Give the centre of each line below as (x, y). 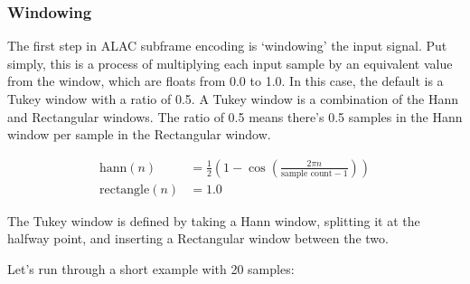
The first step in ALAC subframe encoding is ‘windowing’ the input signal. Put (227, 46)
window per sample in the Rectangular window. (139, 134)
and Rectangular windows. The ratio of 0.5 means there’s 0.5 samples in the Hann (235, 116)
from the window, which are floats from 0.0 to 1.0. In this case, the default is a (226, 81)
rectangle (124, 189)
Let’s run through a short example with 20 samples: (151, 269)
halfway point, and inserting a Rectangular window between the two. (198, 238)
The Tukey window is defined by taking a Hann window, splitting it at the (214, 220)
